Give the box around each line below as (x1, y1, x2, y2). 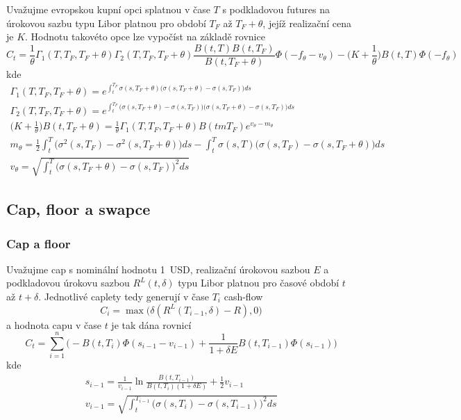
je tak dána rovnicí (111, 317, 192, 332)
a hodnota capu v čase (6, 317, 101, 332)
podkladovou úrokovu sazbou (6, 275, 130, 290)
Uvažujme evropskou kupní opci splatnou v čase (6, 2, 210, 16)
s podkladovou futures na (222, 2, 330, 16)
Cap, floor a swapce (6, 198, 151, 220)
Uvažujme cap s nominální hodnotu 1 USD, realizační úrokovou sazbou (6, 261, 310, 276)
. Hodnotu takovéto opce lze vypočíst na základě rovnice (25, 29, 265, 44)
